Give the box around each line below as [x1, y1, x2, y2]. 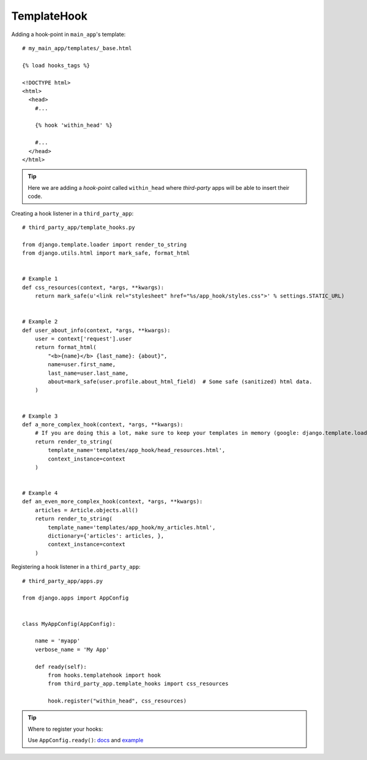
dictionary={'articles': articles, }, [48, 533, 165, 540]
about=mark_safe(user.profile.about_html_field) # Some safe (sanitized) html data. [48, 378, 313, 385]
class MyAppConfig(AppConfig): [22, 620, 116, 627]
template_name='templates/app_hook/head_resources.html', [48, 447, 226, 454]
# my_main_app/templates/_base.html [22, 45, 132, 51]
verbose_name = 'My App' [34, 646, 109, 653]
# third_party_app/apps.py [22, 578, 103, 584]
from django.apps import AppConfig [22, 595, 129, 601]
